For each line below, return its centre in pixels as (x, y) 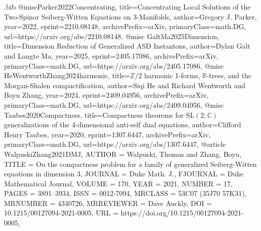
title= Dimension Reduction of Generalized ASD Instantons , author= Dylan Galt (127, 46)
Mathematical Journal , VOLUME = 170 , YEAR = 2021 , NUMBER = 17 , (118, 183)
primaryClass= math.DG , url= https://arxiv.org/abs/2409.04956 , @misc (114, 104)
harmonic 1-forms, (172, 75)
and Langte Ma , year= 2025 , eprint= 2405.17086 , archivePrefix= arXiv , (111, 55)
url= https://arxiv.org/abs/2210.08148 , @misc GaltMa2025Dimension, (112, 36)
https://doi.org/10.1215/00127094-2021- (182, 213)
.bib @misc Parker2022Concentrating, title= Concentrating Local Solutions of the (127, 7)
